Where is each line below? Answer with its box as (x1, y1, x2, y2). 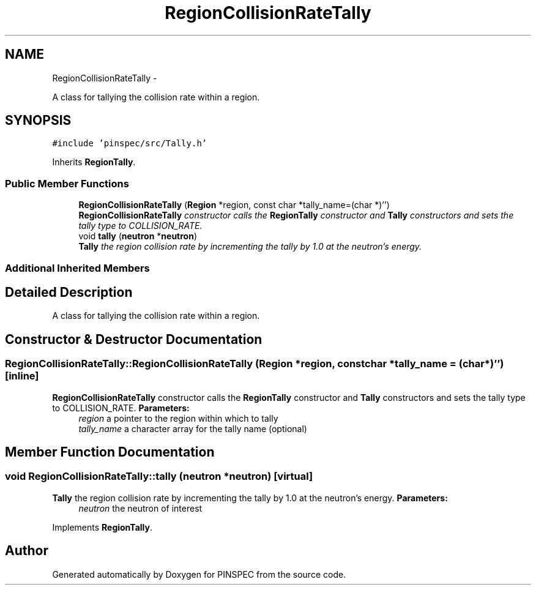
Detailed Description (5, 284, 133, 300)
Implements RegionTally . (52, 521, 152, 532)
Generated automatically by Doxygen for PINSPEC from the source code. (52, 569, 346, 580)
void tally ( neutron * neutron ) (78, 231, 197, 242)
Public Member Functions (5, 177, 129, 190)
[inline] (5, 370, 39, 383)
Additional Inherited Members (5, 261, 150, 274)
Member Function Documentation (5, 444, 215, 460)
